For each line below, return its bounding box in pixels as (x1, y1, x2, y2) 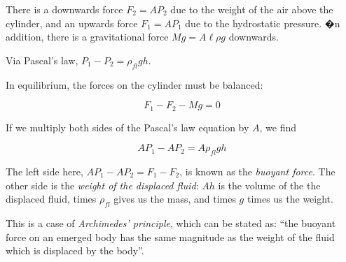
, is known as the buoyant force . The (179, 164, 335, 179)
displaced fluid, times (6, 191, 97, 206)
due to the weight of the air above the (170, 2, 333, 16)
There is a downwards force (6, 2, 123, 16)
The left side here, (6, 164, 83, 179)
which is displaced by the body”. (6, 243, 144, 258)
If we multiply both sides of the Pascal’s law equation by (6, 119, 249, 134)
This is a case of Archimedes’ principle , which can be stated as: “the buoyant (6, 216, 336, 230)
